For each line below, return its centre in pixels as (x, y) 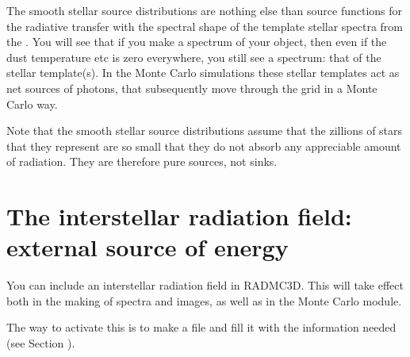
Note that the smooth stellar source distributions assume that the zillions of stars (205, 131)
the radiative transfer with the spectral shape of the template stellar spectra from (205, 26)
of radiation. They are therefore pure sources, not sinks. (142, 161)
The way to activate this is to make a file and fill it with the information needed (201, 327)
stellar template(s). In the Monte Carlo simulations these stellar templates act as (203, 73)
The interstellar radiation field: (179, 216)
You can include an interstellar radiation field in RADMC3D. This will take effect (205, 285)
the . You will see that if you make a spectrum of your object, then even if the (197, 42)
